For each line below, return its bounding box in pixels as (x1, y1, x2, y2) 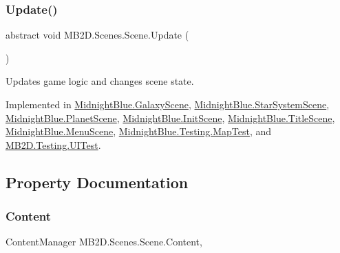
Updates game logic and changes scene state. (6, 74, 194, 88)
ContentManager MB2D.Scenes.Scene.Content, (6, 234, 202, 249)
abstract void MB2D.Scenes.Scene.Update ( (6, 28, 189, 42)
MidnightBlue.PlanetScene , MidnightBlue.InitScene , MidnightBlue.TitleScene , (6, 110, 335, 125)
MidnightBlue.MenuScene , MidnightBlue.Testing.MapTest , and (6, 124, 272, 139)
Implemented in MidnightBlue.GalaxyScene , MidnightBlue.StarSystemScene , (6, 97, 330, 111)
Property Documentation (6, 171, 189, 192)
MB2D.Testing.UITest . (6, 137, 101, 152)
